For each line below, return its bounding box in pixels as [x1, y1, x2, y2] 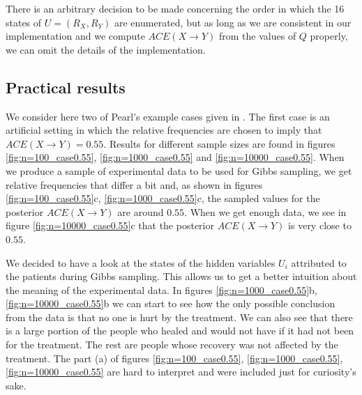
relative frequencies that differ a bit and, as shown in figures [6, 177, 263, 192]
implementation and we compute [6, 29, 145, 43]
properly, [310, 29, 348, 43]
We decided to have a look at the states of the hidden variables [6, 255, 276, 270]
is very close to [288, 218, 352, 233]
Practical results [6, 76, 126, 98]
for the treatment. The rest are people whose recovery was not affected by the [6, 337, 338, 352]
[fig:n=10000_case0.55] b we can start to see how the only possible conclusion [6, 296, 335, 311]
